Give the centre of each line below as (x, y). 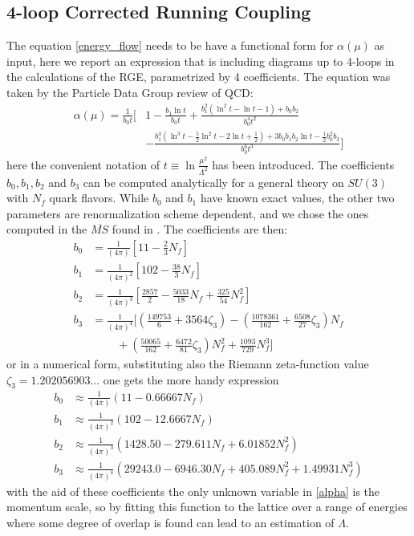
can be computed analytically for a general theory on (213, 182)
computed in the (47, 229)
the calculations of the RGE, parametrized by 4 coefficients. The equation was (199, 77)
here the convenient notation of (83, 164)
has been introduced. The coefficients (303, 164)
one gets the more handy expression (191, 379)
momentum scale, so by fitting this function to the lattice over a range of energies (207, 507)
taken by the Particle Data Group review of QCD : (130, 92)
